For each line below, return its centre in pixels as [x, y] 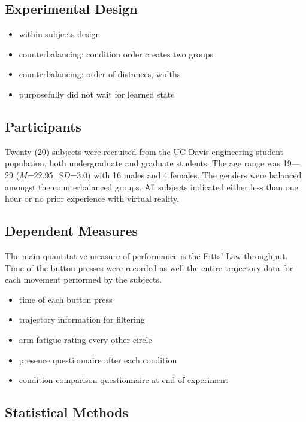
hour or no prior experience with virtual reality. [92, 198]
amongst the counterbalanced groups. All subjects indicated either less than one [152, 186]
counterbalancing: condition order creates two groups [116, 54]
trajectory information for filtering [82, 319]
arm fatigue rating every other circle [85, 339]
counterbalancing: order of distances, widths [100, 74]
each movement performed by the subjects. [83, 279]
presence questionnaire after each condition [98, 359]
